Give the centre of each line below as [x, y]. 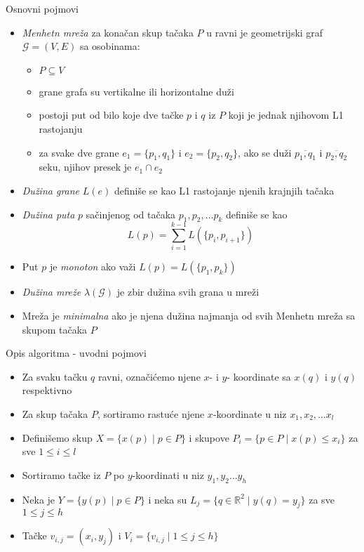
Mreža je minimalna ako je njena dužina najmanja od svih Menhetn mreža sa [189, 316]
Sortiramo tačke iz [61, 474]
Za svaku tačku [55, 376]
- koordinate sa [259, 376]
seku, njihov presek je [85, 167]
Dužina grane [51, 190]
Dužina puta [48, 214]
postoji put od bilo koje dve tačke [111, 115]
